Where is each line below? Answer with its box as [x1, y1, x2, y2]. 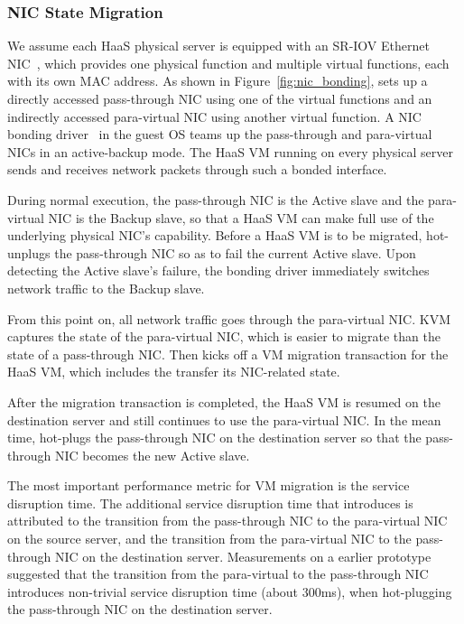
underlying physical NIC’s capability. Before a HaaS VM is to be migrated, [7, 226, 422, 245]
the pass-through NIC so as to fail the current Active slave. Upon [54, 243, 416, 262]
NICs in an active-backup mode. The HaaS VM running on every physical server [7, 142, 453, 161]
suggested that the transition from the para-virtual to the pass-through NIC [7, 564, 429, 583]
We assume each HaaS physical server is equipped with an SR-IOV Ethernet [7, 36, 430, 55]
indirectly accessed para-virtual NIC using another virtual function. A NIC [7, 107, 422, 126]
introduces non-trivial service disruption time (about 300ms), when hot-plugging [7, 582, 452, 601]
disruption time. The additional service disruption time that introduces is [7, 493, 413, 512]
